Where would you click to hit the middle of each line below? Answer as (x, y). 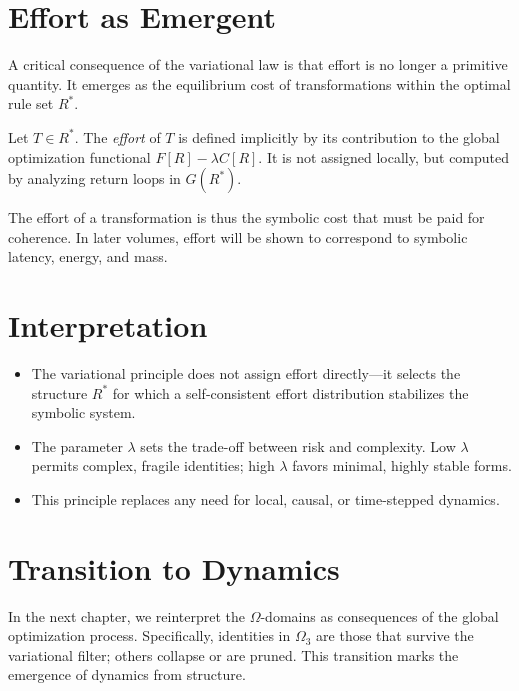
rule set (31, 103)
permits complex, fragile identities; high (153, 465)
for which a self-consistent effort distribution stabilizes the (290, 392)
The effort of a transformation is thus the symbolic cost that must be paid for (246, 217)
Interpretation (108, 325)
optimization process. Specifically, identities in (149, 635)
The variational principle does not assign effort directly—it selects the (246, 373)
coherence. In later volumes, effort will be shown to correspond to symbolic (238, 236)
